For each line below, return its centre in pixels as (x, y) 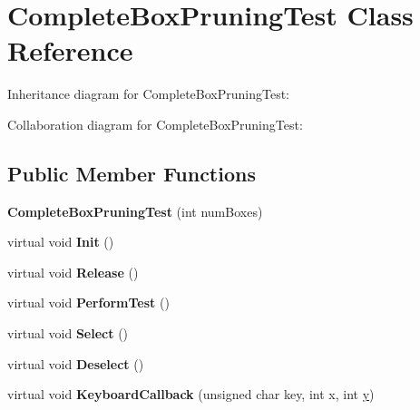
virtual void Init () (61, 242)
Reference (70, 50)
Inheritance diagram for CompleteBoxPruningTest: (148, 94)
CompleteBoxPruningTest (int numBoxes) (135, 211)
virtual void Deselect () (76, 363)
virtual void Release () (73, 272)
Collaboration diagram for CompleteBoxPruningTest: (155, 124)
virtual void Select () (68, 333)
